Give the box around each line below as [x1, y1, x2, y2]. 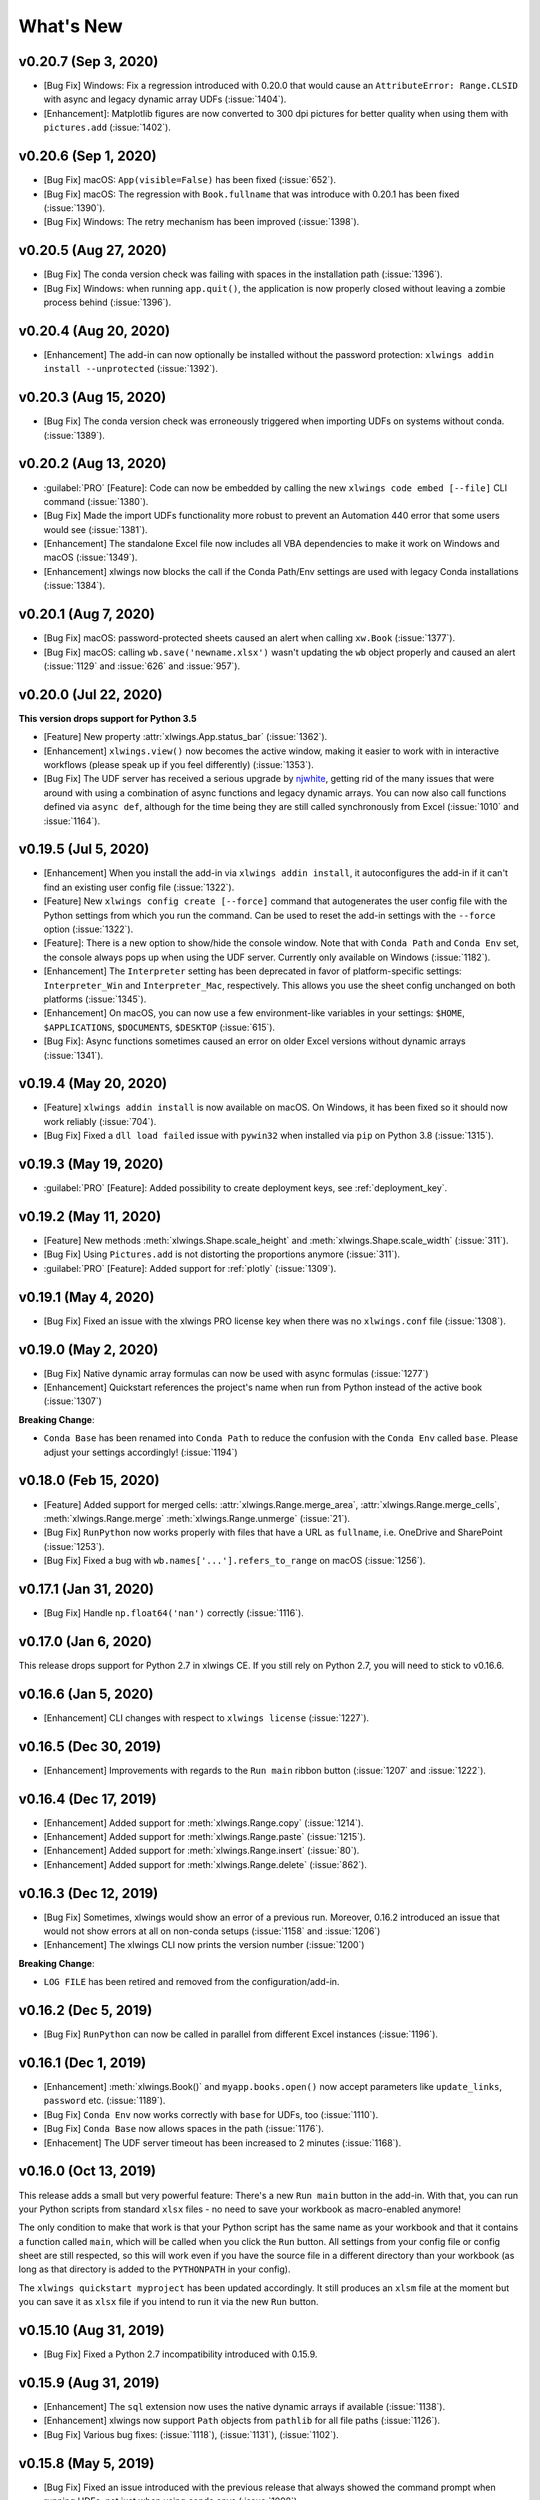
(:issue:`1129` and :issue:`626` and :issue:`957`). [43, 660, 240, 672]
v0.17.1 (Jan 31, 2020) [18, 1580, 155, 1597]
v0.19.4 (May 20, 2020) [18, 1075, 168, 1092]
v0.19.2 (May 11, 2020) [18, 1208, 162, 1225]
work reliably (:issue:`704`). [43, 1115, 157, 1127]
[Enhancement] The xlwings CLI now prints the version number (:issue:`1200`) [43, 1939, 365, 1951]
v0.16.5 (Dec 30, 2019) [18, 1738, 162, 1755]
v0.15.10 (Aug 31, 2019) [18, 2322, 165, 2339]
